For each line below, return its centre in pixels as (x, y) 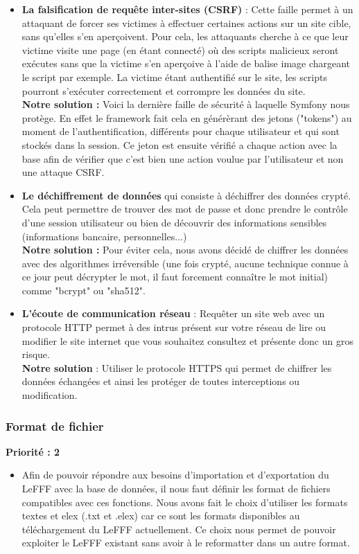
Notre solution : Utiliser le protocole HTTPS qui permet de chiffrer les (177, 367)
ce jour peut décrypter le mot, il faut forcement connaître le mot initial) (175, 277)
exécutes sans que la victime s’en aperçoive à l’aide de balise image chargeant (186, 63)
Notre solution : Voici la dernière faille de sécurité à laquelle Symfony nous (186, 104)
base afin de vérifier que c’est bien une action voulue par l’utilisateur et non (183, 158)
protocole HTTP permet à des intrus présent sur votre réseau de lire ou (174, 327)
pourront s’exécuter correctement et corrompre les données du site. (164, 90)
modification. (50, 395)
